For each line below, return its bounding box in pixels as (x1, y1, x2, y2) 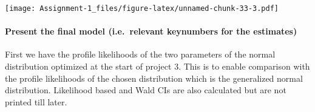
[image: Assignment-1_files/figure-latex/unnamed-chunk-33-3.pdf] (5, 4, 279, 13)
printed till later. (5, 95, 67, 108)
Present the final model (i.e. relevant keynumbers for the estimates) (5, 25, 297, 38)
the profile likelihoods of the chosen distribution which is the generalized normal (5, 71, 303, 84)
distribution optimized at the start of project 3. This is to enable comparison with (5, 60, 310, 73)
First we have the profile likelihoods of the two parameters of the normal (5, 48, 276, 61)
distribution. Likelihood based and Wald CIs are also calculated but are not (5, 84, 286, 96)
